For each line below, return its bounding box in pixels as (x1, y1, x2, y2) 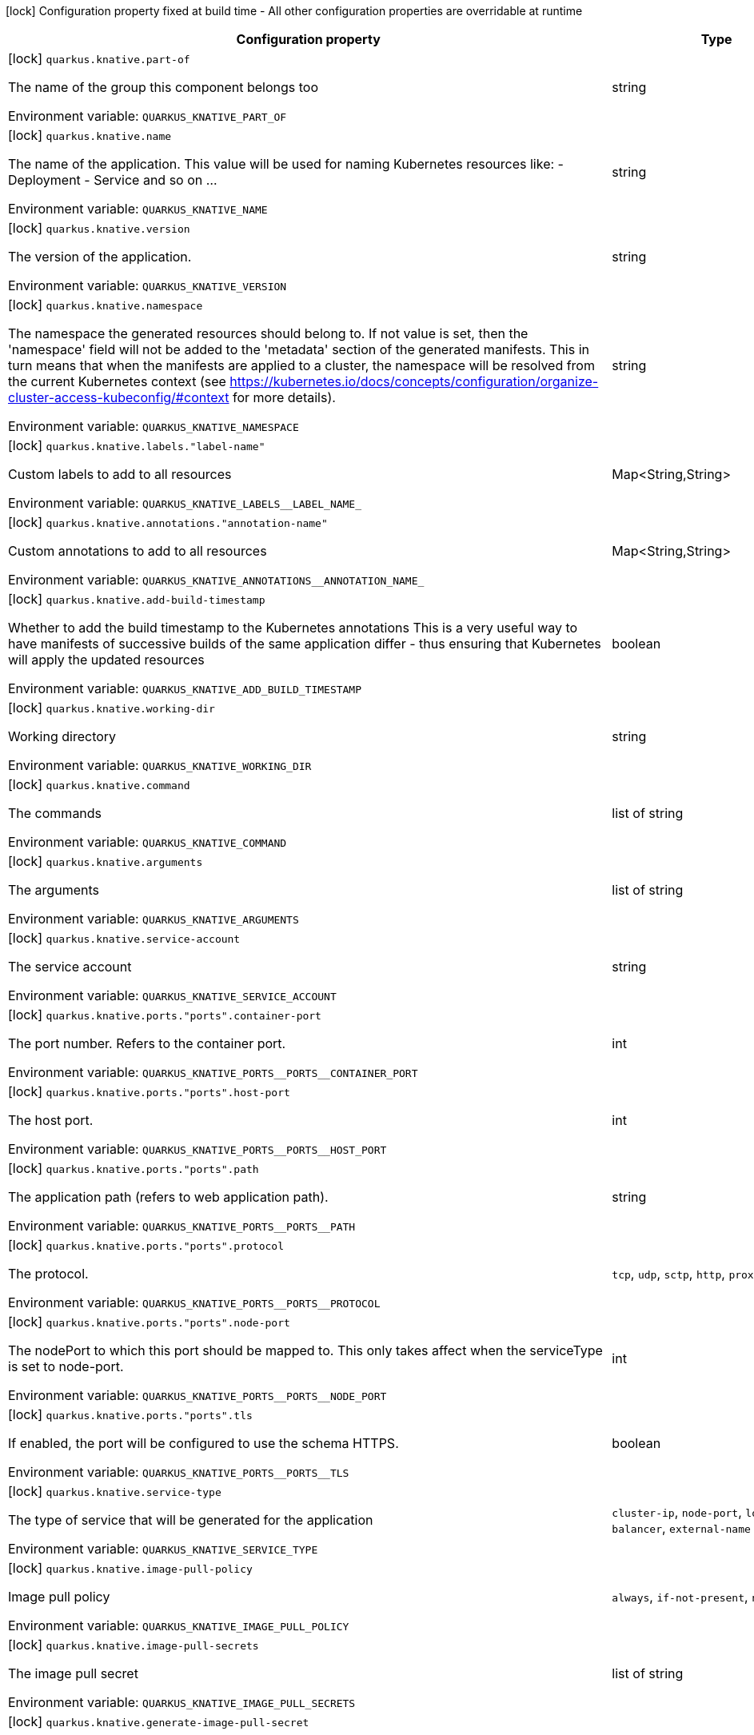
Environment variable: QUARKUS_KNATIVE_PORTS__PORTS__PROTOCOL (8, 1294, 381, 1310)
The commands (8, 805, 102, 821)
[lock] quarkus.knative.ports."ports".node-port (8, 1314, 290, 1330)
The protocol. (8, 1266, 89, 1282)
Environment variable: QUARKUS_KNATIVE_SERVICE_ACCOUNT (8, 987, 337, 1003)
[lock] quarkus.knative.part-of (8, 50, 190, 66)
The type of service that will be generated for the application (8, 1512, 373, 1528)
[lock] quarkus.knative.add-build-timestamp (8, 591, 265, 607)
